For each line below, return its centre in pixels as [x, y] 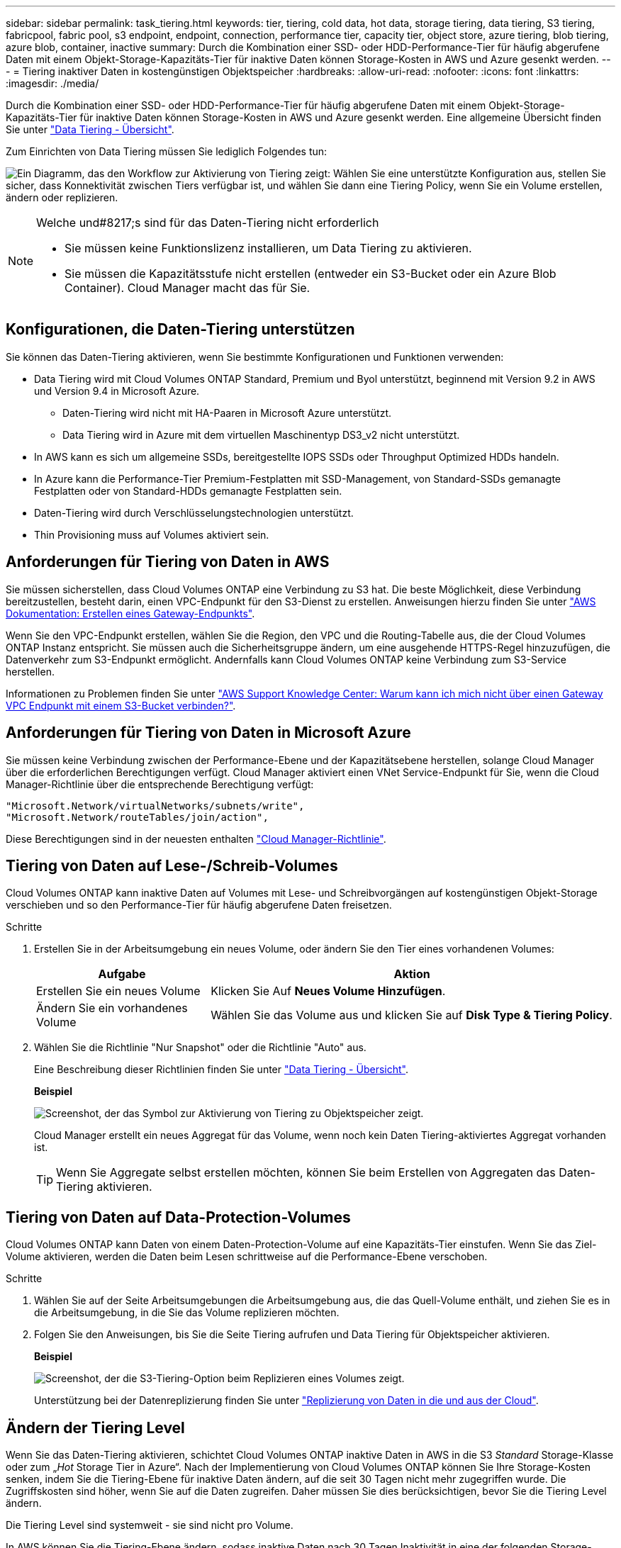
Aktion [412, 974]
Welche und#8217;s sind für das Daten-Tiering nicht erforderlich [208, 223]
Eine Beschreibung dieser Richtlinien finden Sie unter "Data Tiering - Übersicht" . [221, 1070]
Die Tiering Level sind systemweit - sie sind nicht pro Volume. [150, 1525]
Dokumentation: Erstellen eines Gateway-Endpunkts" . [130, 613]
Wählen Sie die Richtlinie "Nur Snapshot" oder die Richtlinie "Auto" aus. [200, 1048]
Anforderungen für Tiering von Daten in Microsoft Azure [208, 733]
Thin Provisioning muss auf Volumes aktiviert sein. [152, 534]
